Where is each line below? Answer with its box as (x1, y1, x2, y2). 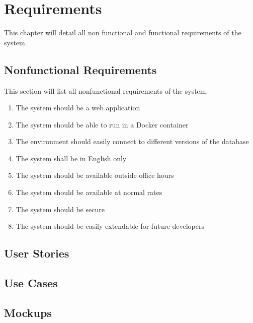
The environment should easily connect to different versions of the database (16, 136, 249, 147)
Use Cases (4, 275, 58, 291)
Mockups (4, 304, 52, 320)
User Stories (4, 245, 69, 261)
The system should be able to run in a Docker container (16, 119, 189, 130)
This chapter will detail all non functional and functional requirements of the (4, 27, 241, 38)
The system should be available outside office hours (16, 170, 174, 180)
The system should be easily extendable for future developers (16, 221, 205, 231)
